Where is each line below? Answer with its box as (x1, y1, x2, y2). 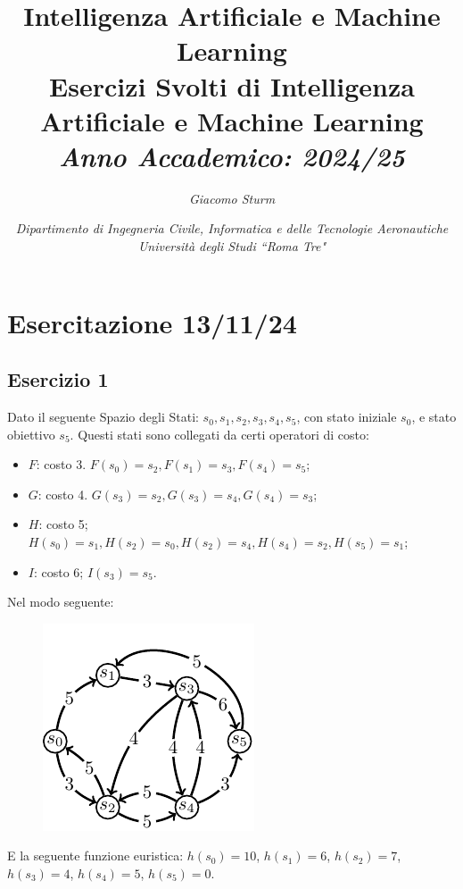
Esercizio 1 (7, 365, 109, 393)
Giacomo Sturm (188, 189, 276, 207)
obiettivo (7, 424, 55, 443)
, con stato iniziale (296, 407, 397, 426)
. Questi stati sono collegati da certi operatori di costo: (70, 424, 369, 443)
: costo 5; (38, 515, 88, 533)
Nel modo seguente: (7, 592, 114, 611)
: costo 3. (36, 455, 87, 474)
